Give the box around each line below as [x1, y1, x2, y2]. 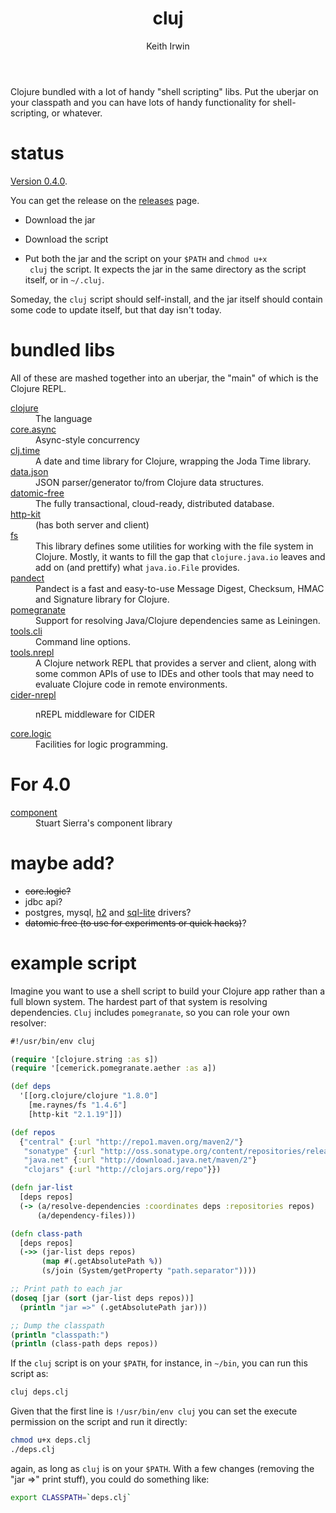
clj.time [10, 444, 41, 456]
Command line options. [35, 635, 131, 647]
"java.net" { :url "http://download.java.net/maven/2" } [23, 1155, 257, 1166]
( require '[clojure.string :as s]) [10, 1054, 159, 1064]
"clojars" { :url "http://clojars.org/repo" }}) [23, 1165, 222, 1175]
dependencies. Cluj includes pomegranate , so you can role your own [10, 1006, 290, 1018]
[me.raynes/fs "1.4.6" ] [28, 1100, 128, 1110]
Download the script [24, 233, 109, 245]
